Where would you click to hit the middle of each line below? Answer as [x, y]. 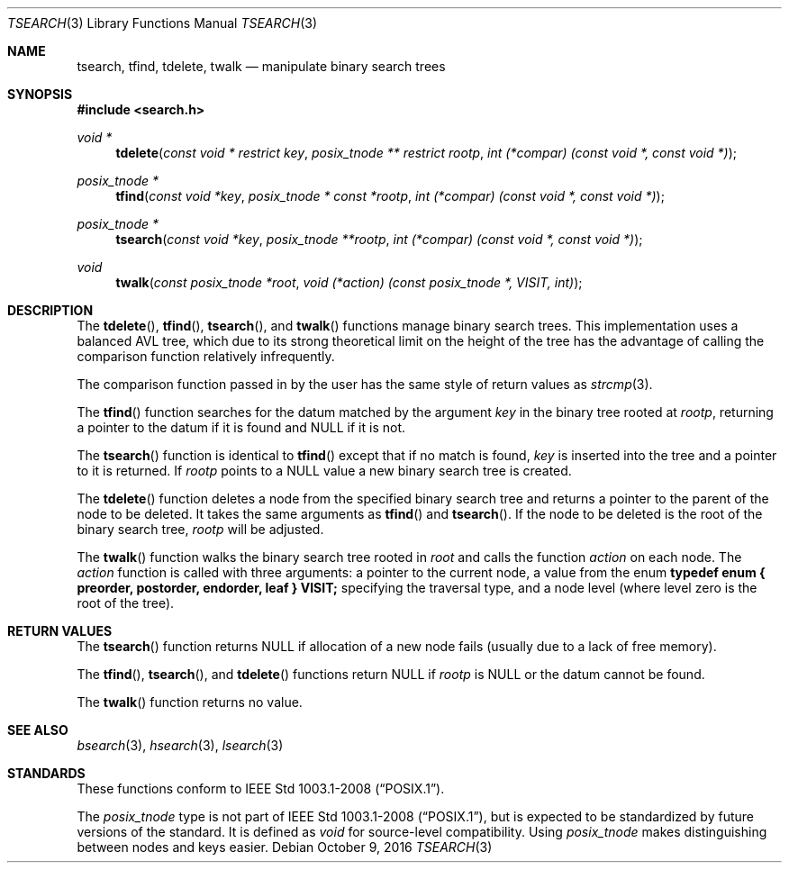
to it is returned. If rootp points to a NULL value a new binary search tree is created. [324, 471]
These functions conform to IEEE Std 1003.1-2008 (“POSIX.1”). [261, 788]
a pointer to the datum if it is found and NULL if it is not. [241, 427]
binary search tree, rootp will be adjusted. [200, 529]
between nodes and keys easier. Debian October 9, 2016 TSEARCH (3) [285, 847]
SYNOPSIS [40, 94]
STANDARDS [46, 773]
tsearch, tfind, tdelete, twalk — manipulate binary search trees [261, 66]
